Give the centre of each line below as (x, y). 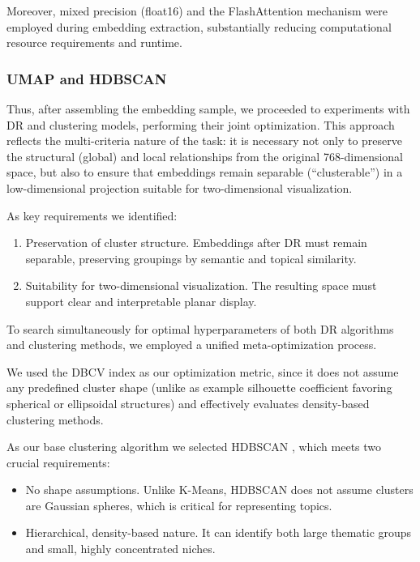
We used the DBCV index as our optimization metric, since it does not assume (203, 371)
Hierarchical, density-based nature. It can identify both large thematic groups (219, 532)
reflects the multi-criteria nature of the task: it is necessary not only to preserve (204, 140)
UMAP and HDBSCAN (87, 78)
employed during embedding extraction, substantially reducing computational (199, 26)
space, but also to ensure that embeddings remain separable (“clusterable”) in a (205, 172)
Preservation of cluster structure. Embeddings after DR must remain (196, 243)
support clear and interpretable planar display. (141, 301)
